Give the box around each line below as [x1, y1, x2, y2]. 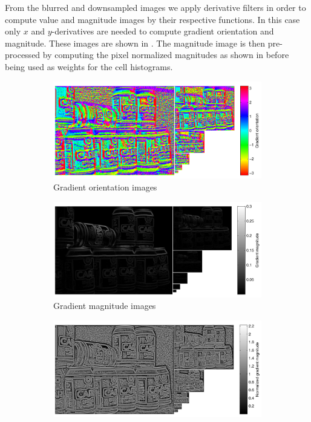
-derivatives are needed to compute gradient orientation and [51, 25, 274, 37]
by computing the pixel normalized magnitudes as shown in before [42, 48, 289, 61]
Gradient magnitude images [53, 299, 156, 312]
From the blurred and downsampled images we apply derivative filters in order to [5, 1, 306, 13]
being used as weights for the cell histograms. [5, 60, 173, 73]
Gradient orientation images [53, 181, 157, 193]
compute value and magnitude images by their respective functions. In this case [5, 13, 300, 25]
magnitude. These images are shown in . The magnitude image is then [5, 36, 266, 49]
